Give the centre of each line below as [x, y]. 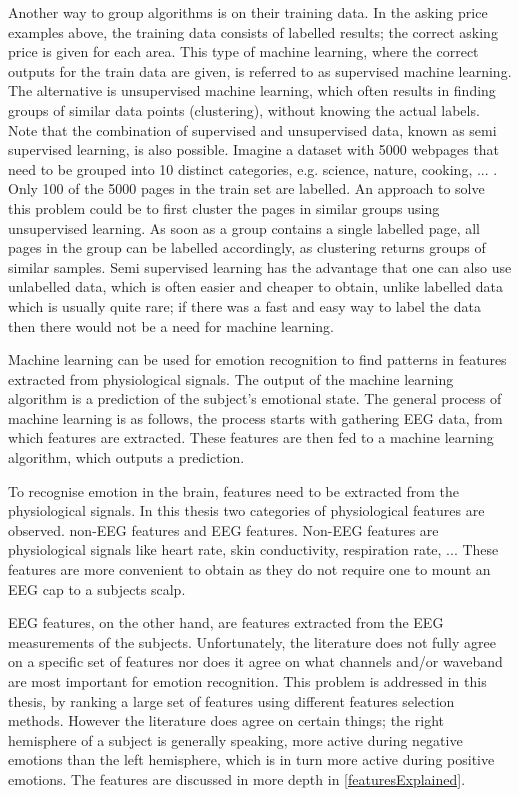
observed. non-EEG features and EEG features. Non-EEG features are [223, 529]
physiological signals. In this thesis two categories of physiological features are [246, 510]
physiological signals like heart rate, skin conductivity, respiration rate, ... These [253, 549]
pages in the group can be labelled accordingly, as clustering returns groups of [247, 247]
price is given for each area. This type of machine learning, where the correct [243, 51]
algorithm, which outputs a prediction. [126, 457]
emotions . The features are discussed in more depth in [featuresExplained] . [237, 778]
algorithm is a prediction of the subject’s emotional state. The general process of [255, 398]
